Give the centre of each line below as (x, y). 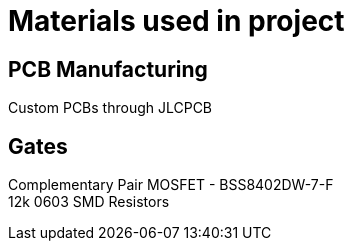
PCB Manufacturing (108, 69)
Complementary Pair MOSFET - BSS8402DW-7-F (171, 185)
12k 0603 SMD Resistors (89, 202)
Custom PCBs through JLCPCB (110, 108)
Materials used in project (176, 21)
